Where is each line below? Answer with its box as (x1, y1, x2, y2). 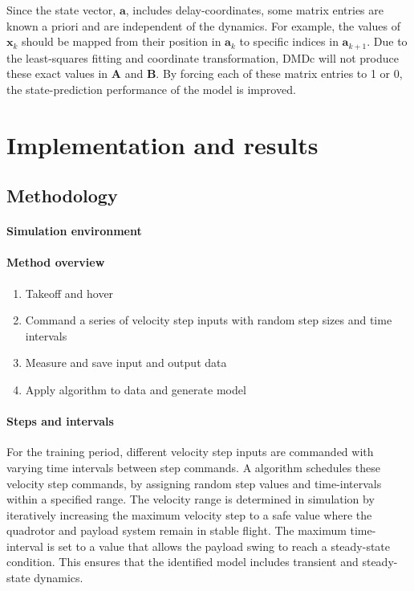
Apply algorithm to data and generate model (25, 381, 246, 397)
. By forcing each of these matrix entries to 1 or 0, (156, 65, 403, 82)
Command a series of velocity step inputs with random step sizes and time (25, 312, 392, 328)
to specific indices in (239, 33, 339, 50)
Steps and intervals (6, 413, 114, 430)
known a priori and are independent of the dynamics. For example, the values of (6, 17, 400, 34)
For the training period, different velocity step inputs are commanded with (6, 443, 374, 460)
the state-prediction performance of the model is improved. (6, 80, 296, 97)
